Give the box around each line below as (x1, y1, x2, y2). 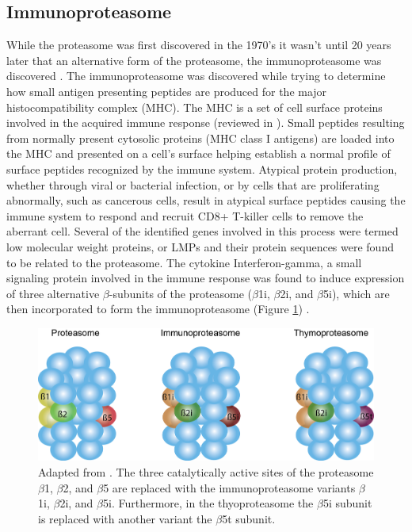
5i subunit (322, 495, 372, 511)
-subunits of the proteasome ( (109, 285, 253, 301)
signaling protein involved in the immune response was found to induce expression (6, 270, 405, 286)
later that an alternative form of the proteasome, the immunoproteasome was (6, 52, 382, 68)
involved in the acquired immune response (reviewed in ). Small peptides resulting (6, 114, 405, 131)
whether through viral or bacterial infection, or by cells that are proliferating (6, 176, 380, 193)
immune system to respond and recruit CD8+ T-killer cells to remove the (6, 207, 364, 224)
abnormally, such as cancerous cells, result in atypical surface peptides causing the (6, 192, 406, 209)
